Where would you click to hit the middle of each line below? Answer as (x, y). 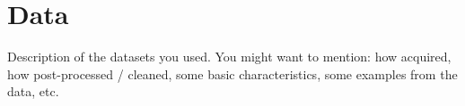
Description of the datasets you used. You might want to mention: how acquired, (229, 57)
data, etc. (33, 91)
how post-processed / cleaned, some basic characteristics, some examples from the (232, 73)
